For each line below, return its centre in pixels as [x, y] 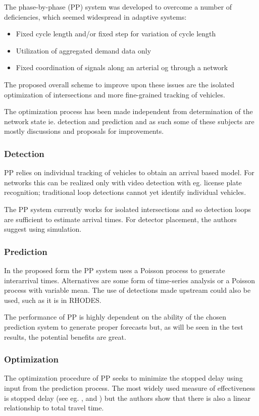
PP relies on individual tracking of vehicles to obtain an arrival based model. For [129, 172]
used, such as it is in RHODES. [53, 300]
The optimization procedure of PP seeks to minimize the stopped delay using [123, 378]
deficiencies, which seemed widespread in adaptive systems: [95, 16]
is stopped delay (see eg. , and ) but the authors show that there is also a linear [127, 398]
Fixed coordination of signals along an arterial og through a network [122, 67]
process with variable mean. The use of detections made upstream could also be [127, 290]
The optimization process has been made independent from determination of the [128, 111]
